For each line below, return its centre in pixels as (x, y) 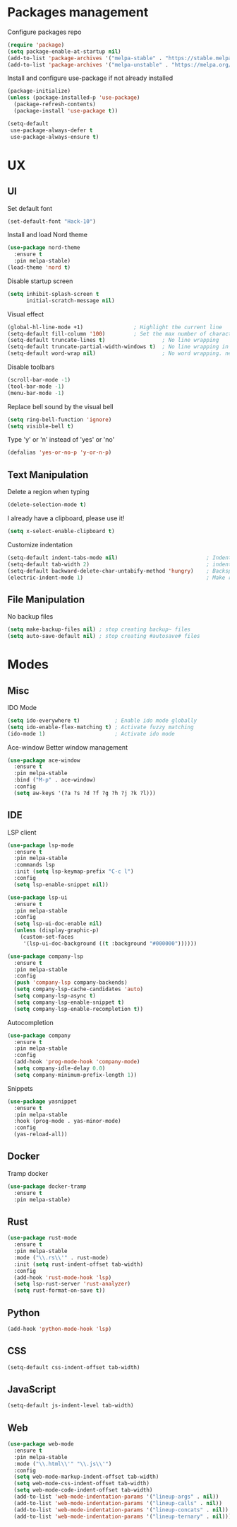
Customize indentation (40, 544)
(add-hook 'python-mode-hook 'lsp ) (60, 1329)
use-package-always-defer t (51, 130)
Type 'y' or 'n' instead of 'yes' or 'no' (61, 440)
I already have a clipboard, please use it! (66, 518)
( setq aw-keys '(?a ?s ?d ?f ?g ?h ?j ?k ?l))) (85, 793)
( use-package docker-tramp (47, 1186)
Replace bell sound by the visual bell (60, 406)
